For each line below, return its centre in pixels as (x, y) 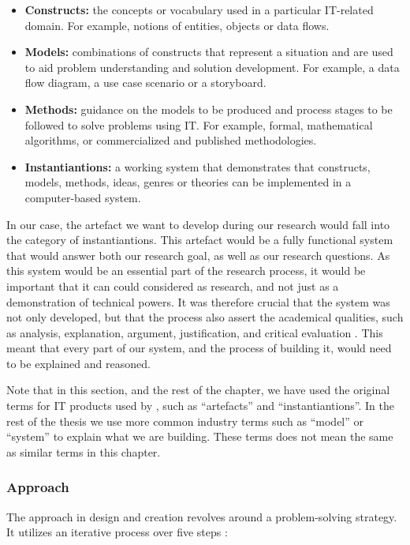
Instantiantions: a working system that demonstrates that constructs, (198, 166)
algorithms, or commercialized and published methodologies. (171, 140)
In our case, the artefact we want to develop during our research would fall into (198, 224)
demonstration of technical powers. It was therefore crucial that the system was (198, 301)
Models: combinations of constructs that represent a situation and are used (209, 52)
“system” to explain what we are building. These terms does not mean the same (200, 436)
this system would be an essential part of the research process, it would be (186, 271)
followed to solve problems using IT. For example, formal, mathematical (199, 124)
